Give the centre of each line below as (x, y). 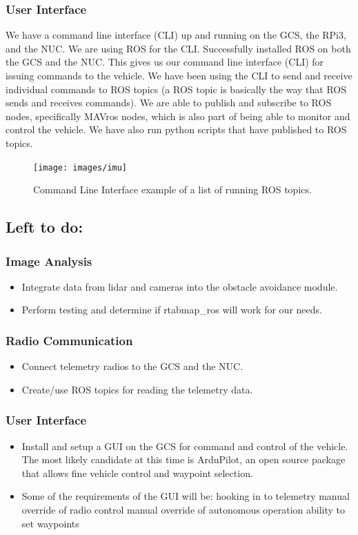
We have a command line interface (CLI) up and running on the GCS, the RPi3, (176, 35)
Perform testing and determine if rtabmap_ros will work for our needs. (172, 310)
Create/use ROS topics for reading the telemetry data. (137, 389)
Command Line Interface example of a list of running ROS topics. (172, 189)
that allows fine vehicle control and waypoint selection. (137, 473)
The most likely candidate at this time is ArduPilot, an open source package (183, 459)
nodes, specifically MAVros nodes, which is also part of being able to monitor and (178, 116)
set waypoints (50, 523)
